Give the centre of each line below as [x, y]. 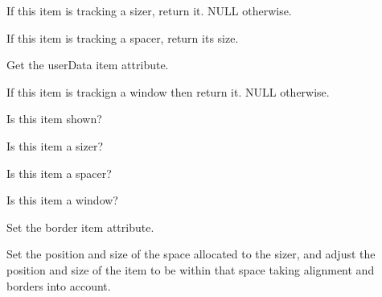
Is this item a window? [62, 200]
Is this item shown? [54, 119]
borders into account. [59, 285]
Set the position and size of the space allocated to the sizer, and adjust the [191, 254]
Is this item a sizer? [55, 145]
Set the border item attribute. [80, 227]
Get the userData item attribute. [88, 65]
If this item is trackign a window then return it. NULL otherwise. [168, 91]
